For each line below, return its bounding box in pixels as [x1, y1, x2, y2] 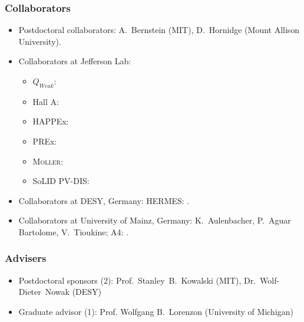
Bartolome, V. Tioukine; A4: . [18, 225, 128, 238]
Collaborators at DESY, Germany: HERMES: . [18, 194, 190, 206]
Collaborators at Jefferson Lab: [18, 55, 131, 67]
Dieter [18, 285, 41, 298]
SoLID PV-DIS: [32, 175, 90, 187]
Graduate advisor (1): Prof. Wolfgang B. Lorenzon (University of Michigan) [18, 305, 294, 317]
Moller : [32, 155, 63, 167]
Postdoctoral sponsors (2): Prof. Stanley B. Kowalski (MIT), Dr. [18, 274, 256, 286]
